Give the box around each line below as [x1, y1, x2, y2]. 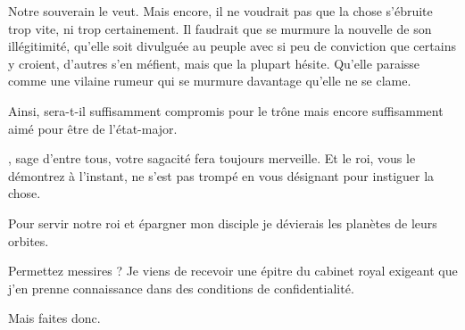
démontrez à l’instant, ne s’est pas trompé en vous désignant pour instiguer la [8, 166, 435, 185]
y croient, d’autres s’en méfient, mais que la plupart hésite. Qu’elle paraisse [8, 54, 420, 72]
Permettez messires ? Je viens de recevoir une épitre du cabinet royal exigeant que [8, 261, 458, 280]
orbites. [8, 231, 49, 250]
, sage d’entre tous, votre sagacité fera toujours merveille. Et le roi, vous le [8, 149, 416, 168]
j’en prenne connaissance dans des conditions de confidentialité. [8, 278, 354, 297]
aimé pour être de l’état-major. [8, 119, 178, 137]
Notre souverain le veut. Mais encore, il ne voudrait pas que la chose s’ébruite [8, 2, 433, 20]
